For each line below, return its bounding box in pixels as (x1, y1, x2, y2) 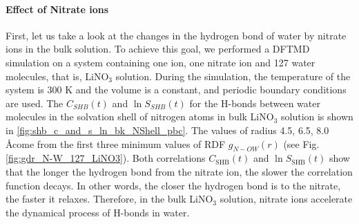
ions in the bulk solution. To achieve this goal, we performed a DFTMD (6, 41, 310, 56)
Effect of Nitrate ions (6, 1, 109, 16)
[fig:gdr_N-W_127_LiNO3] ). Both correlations (6, 151, 206, 165)
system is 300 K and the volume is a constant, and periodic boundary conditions (6, 82, 347, 97)
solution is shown (281, 109, 353, 124)
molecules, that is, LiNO (6, 68, 109, 83)
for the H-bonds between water (189, 95, 320, 110)
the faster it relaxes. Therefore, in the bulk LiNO (6, 192, 213, 206)
